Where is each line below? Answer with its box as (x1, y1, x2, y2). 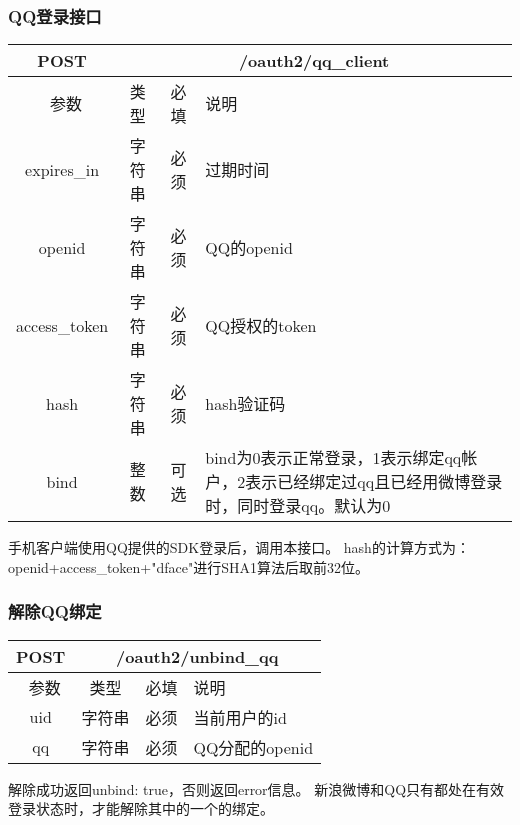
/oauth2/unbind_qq (116, 644, 279, 668)
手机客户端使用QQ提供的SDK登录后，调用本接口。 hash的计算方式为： (8, 537, 470, 558)
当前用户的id (193, 705, 287, 729)
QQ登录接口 (8, 3, 102, 28)
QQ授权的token (205, 314, 317, 338)
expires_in (25, 157, 100, 181)
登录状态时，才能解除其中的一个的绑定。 (8, 798, 274, 819)
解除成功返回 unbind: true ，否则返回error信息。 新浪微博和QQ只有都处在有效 (8, 778, 505, 799)
